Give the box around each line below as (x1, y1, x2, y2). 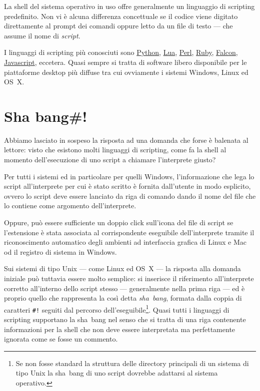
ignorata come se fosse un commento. (4, 334, 118, 344)
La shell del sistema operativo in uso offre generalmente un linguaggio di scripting (4, 1, 255, 11)
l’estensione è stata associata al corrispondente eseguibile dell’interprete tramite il (4, 227, 254, 237)
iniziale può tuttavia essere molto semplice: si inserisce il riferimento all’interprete (4, 273, 254, 283)
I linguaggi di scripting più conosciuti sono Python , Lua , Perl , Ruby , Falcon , (4, 47, 238, 57)
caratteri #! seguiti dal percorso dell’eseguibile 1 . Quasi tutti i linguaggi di (4, 303, 229, 315)
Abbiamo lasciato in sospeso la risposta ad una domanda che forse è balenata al (4, 134, 248, 145)
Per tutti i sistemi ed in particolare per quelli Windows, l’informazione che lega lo (4, 171, 254, 181)
